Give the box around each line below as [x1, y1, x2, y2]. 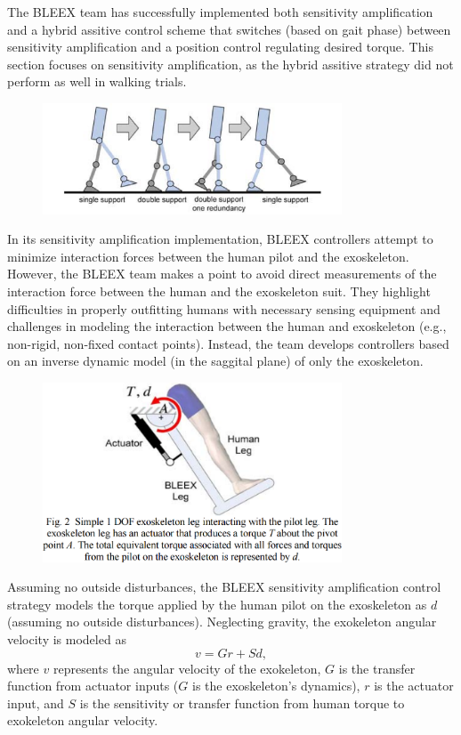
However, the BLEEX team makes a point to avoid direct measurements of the [7, 264, 437, 283]
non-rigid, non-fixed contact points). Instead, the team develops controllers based [7, 334, 449, 352]
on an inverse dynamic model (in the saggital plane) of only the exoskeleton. [7, 351, 424, 370]
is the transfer [338, 658, 416, 677]
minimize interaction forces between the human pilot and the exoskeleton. [7, 246, 409, 265]
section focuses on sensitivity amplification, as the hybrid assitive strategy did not [7, 54, 454, 73]
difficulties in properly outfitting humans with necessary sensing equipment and [7, 299, 441, 318]
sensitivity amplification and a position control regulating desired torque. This [7, 37, 433, 56]
